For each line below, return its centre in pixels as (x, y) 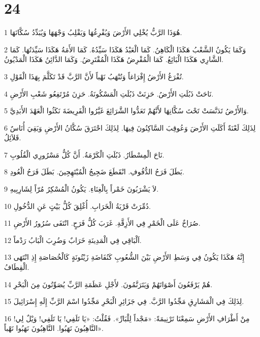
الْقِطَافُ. (17, 267)
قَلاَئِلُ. (13, 137)
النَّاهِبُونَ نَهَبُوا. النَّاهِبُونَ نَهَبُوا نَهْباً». (54, 328)
